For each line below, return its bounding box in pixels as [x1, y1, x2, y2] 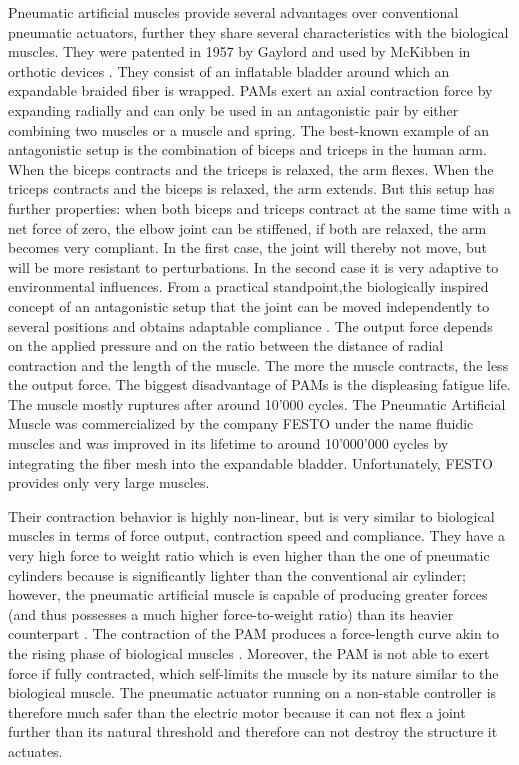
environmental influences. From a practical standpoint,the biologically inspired [8, 276, 489, 297]
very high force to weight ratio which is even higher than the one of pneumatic [8, 545, 490, 566]
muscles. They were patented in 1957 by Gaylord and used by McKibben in [8, 41, 471, 62]
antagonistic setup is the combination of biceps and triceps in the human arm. [8, 139, 487, 160]
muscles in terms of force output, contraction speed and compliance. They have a [8, 525, 505, 546]
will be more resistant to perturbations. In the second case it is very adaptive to [8, 256, 499, 277]
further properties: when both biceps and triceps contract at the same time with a [8, 197, 511, 218]
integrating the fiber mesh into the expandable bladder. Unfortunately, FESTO [8, 452, 493, 473]
